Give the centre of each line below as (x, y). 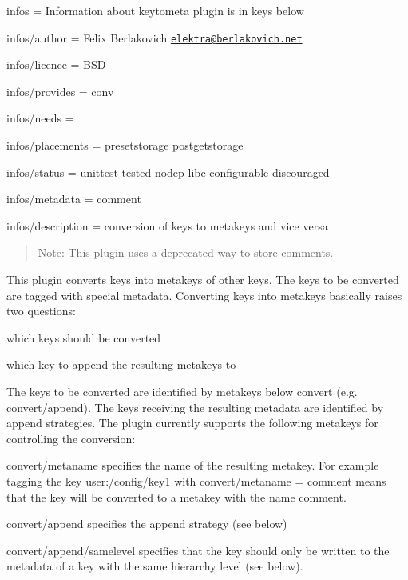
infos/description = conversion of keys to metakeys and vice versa (167, 225)
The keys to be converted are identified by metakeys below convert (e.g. (182, 391)
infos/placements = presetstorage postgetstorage (125, 145)
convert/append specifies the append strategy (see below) (147, 524)
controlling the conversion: (71, 438)
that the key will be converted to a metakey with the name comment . (176, 496)
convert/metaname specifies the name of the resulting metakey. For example (193, 465)
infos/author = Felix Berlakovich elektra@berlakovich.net (154, 37)
